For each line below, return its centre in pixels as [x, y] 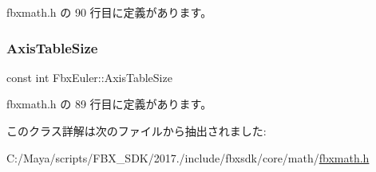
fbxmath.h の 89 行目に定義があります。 [109, 104]
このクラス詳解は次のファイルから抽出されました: [137, 131]
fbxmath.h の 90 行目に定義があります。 [109, 12]
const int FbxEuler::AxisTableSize [89, 77]
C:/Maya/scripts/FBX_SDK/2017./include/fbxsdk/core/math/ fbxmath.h [188, 157]
